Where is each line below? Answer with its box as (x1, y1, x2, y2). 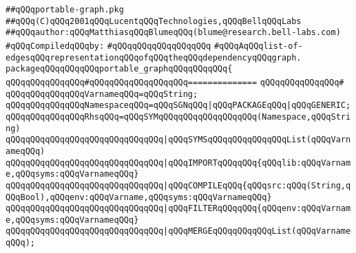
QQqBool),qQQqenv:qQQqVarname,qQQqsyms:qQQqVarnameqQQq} (6, 192, 272, 202)
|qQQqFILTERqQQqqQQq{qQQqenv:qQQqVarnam (163, 203, 351, 214)
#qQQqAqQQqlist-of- (213, 41, 303, 51)
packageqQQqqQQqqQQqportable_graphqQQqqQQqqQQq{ (6, 64, 233, 74)
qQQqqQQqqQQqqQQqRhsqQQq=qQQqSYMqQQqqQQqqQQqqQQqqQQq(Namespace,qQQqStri (6, 111, 351, 122)
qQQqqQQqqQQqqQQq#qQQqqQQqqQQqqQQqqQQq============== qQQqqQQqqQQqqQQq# (6, 77, 344, 87)
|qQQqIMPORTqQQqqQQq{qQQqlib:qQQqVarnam (163, 157, 351, 168)
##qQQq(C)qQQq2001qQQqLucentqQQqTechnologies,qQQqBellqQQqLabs (6, 16, 302, 26)
